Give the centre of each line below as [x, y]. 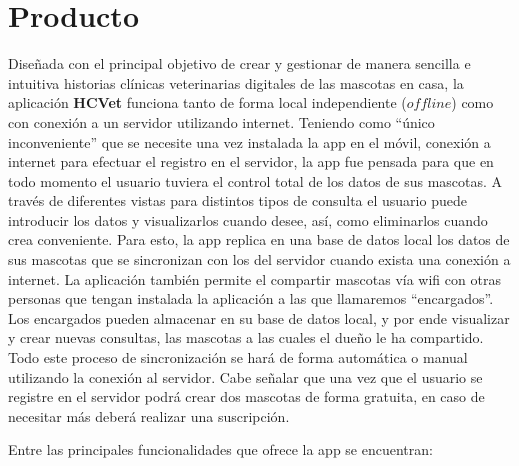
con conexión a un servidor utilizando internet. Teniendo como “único [221, 121]
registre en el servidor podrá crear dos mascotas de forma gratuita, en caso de [246, 396]
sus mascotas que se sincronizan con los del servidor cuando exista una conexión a [259, 259]
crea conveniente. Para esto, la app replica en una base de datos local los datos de [259, 239]
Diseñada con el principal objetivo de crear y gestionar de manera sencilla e [239, 63]
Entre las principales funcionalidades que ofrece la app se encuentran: [220, 449]
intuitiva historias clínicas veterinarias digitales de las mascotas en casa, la [236, 82]
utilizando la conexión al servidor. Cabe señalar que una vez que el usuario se [245, 376]
